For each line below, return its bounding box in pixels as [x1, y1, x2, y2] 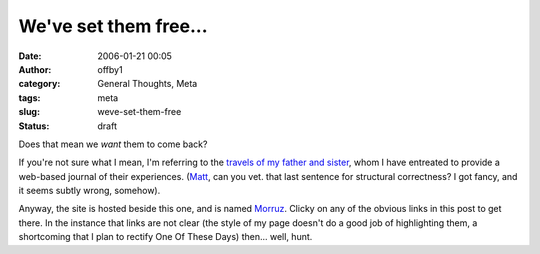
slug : [18, 106, 40, 118]
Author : [18, 63, 52, 75]
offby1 [97, 63, 124, 75]
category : [18, 78, 61, 90]
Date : [18, 50, 42, 62]
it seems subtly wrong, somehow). [18, 185, 161, 197]
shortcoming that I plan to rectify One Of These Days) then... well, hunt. [18, 231, 313, 243]
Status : [18, 120, 50, 132]
